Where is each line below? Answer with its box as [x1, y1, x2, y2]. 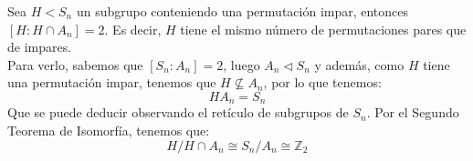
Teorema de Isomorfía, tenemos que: [7, 121, 210, 140]
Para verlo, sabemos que [7, 55, 143, 74]
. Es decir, [104, 19, 162, 38]
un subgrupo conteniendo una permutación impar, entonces [76, 2, 409, 20]
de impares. [7, 37, 72, 56]
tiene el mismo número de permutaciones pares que [180, 19, 467, 38]
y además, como [314, 55, 405, 74]
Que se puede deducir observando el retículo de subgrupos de [7, 103, 349, 122]
